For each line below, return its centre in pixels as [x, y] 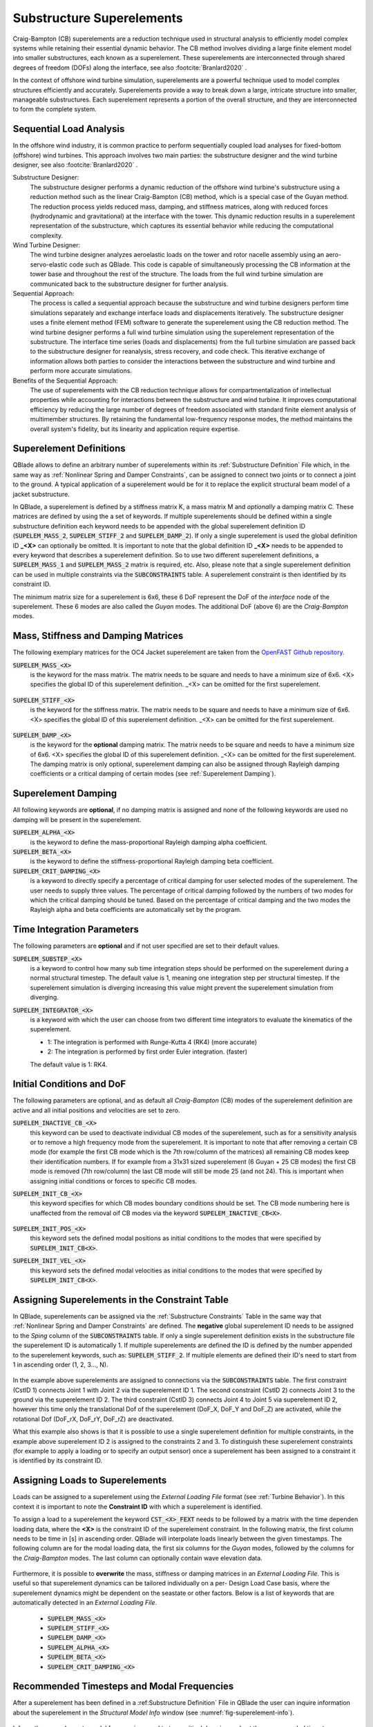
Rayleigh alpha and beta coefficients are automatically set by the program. [136, 910]
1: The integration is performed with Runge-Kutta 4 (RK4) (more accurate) [152, 1042]
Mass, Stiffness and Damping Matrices [98, 636]
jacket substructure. [41, 494]
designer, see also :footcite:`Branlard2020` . [75, 164]
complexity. [47, 236]
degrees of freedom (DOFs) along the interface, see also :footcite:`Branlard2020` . [130, 67]
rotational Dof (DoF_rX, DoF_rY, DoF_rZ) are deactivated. [93, 1419]
